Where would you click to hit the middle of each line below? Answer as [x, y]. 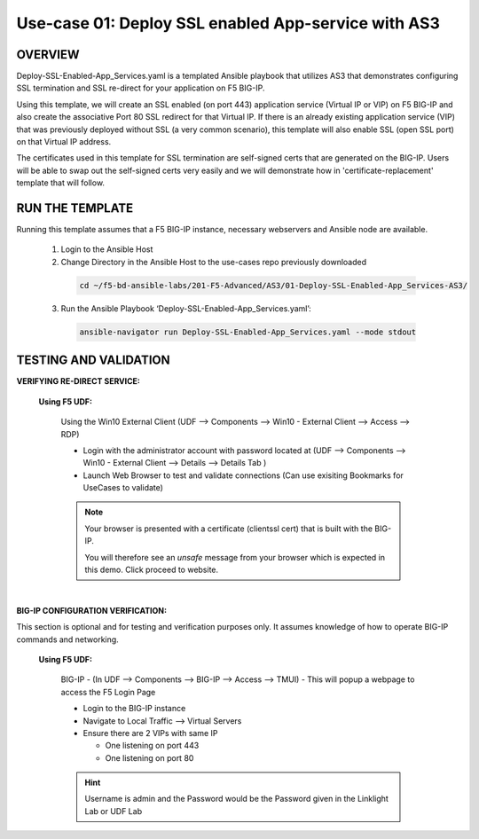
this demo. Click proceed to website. [152, 570]
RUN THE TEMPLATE [75, 208]
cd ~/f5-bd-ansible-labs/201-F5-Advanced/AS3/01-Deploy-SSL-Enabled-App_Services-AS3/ [274, 285]
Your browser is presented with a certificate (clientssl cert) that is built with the [228, 529]
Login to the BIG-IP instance [134, 709]
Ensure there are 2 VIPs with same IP [150, 733]
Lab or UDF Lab [113, 811]
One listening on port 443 [152, 746]
